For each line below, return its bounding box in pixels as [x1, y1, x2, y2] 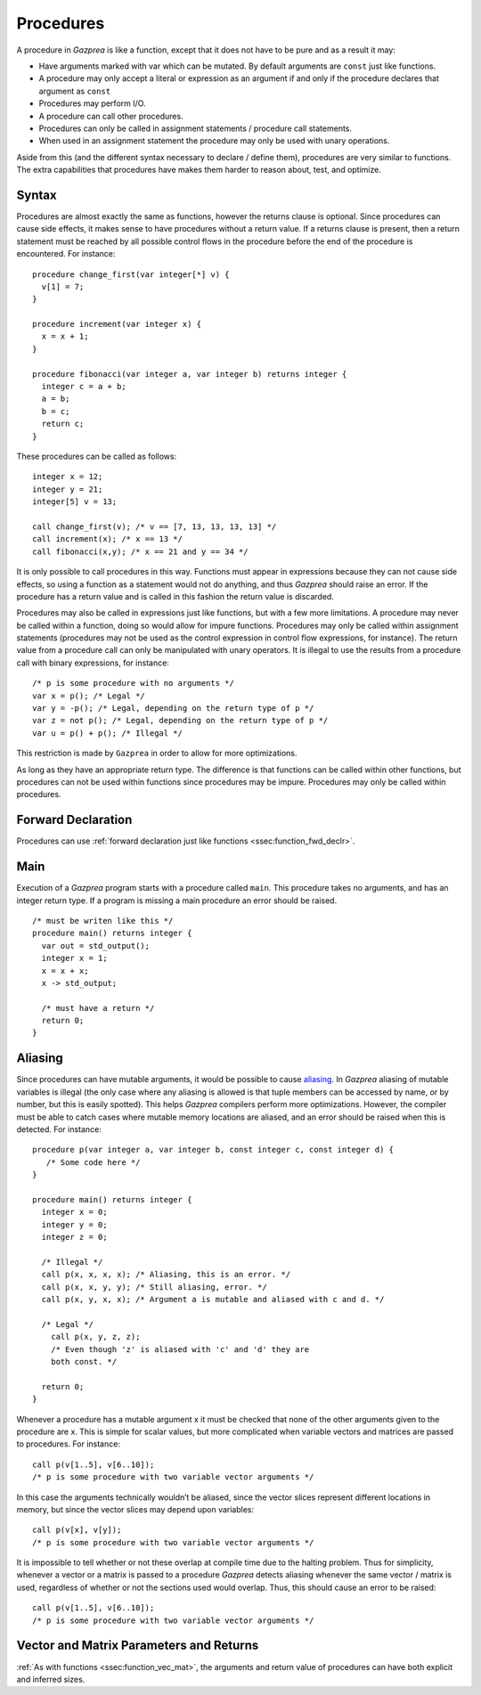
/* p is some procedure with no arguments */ [32, 678, 235, 689]
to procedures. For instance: [16, 1438, 120, 1449]
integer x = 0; [41, 1207, 108, 1218]
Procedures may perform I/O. [38, 98, 146, 109]
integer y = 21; [32, 484, 103, 494]
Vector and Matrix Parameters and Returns [16, 1638, 259, 1653]
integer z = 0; [41, 1232, 108, 1243]
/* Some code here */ [45, 1157, 141, 1167]
